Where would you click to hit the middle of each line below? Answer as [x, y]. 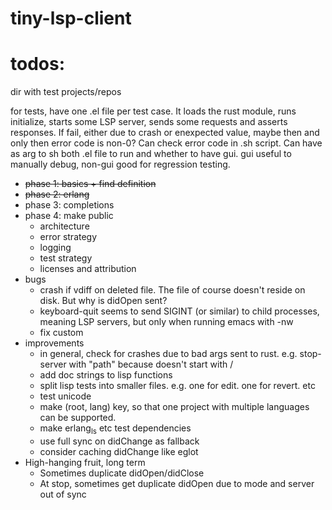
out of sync [63, 494]
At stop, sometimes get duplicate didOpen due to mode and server [177, 483]
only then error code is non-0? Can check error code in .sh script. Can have [166, 143]
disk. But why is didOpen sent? [103, 301]
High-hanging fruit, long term [85, 462]
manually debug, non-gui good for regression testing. [120, 164]
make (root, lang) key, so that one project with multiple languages [174, 407]
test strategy [66, 258]
